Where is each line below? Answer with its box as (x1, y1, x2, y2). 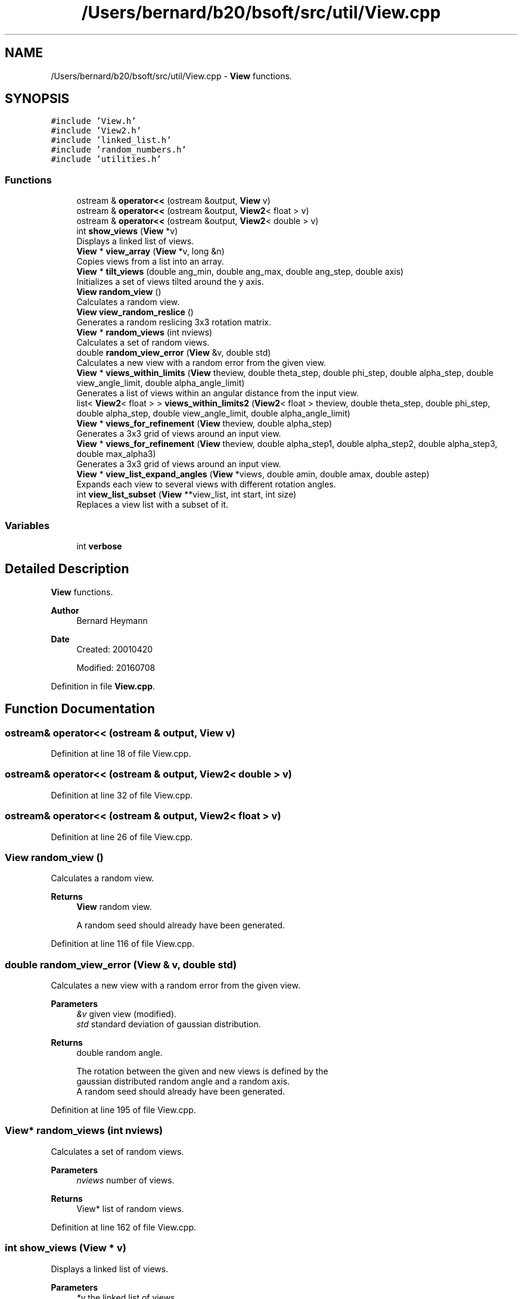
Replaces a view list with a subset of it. (76, 499, 228, 510)
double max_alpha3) (76, 449, 156, 459)
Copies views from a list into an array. (76, 256, 224, 267)
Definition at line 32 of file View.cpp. (51, 790, 193, 800)
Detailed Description (5, 561, 129, 577)
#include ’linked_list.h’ (51, 135, 172, 145)
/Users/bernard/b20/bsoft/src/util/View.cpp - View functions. (51, 70, 292, 81)
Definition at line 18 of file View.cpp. (51, 748, 191, 759)
